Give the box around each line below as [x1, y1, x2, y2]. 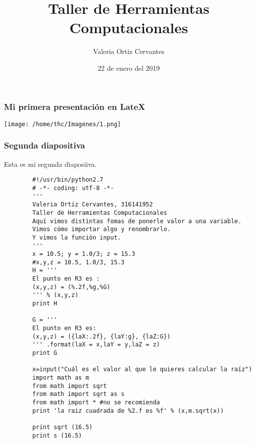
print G [32, 349, 57, 357]
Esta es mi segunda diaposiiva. [4, 158, 97, 169]
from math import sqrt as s [32, 391, 125, 398]
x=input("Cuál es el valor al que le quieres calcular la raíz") [32, 366, 253, 373]
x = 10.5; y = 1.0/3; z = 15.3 [32, 250, 135, 258]
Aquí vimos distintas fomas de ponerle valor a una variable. [32, 217, 242, 225]
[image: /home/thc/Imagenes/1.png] [4, 120, 121, 128]
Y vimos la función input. [32, 234, 121, 241]
